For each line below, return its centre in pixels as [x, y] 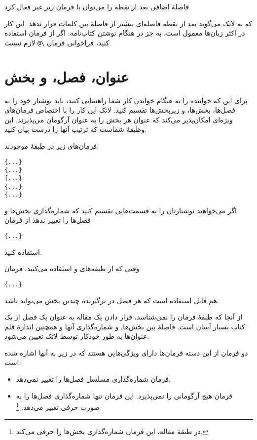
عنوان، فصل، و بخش [67, 76]
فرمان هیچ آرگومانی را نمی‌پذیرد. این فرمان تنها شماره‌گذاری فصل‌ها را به [124, 395]
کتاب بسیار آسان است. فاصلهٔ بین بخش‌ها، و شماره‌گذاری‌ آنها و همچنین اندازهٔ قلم [125, 326]
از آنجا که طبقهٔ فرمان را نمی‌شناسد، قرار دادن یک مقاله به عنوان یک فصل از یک [124, 317]
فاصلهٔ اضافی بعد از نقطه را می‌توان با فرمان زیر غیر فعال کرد [97, 6]
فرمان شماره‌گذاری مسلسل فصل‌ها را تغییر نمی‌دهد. [93, 379]
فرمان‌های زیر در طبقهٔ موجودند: [52, 145]
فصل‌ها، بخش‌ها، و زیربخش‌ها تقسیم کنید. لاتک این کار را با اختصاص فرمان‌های [120, 110]
